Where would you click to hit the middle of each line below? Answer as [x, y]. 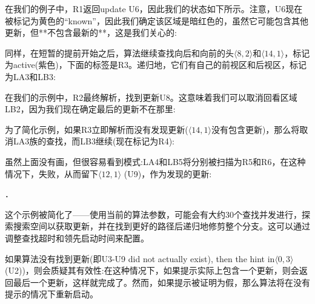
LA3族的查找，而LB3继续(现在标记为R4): [94, 141]
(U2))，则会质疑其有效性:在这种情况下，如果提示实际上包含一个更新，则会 [152, 270]
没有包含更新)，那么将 [255, 129]
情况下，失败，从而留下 [51, 173]
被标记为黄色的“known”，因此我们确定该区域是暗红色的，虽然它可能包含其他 [157, 20]
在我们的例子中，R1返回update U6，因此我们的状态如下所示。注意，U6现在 [154, 8]
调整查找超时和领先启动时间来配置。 [77, 238]
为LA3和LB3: [30, 76]
